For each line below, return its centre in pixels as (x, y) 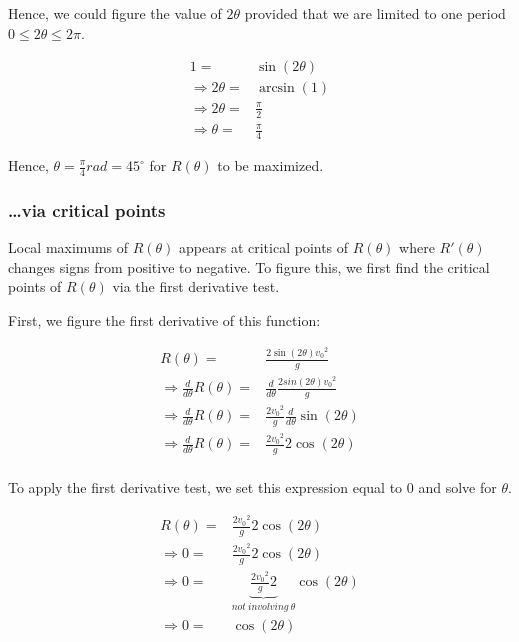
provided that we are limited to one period (375, 13)
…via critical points (87, 209)
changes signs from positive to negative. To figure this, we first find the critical (249, 266)
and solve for (457, 487)
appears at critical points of (264, 247)
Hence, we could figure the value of (115, 13)
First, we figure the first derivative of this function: (164, 319)
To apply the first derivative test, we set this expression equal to (205, 487)
